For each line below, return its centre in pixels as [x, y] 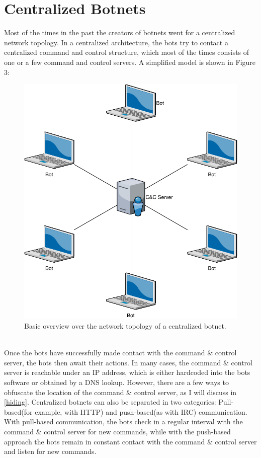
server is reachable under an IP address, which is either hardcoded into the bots [127, 372]
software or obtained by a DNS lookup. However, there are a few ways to [116, 382]
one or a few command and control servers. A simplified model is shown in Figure [130, 62]
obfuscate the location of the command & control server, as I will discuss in [120, 392]
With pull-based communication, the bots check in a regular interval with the [123, 422]
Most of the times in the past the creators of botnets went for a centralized [120, 32]
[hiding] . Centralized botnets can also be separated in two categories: [110, 402]
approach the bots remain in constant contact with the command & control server [130, 441]
